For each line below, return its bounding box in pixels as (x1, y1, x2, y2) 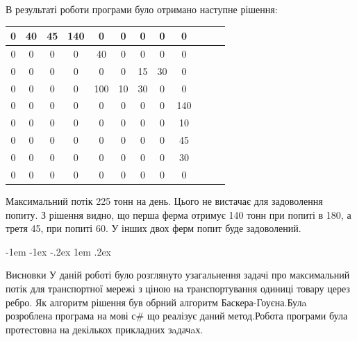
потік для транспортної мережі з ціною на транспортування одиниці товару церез (6, 281, 350, 295)
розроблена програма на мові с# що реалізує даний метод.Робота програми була (6, 308, 348, 323)
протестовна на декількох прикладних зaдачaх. (6, 322, 204, 336)
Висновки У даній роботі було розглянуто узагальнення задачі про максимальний (6, 267, 350, 282)
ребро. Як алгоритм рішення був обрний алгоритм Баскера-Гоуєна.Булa (6, 294, 307, 309)
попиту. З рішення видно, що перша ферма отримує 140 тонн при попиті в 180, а (6, 207, 351, 222)
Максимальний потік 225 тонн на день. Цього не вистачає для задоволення (6, 193, 323, 208)
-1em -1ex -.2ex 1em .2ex (6, 244, 112, 258)
